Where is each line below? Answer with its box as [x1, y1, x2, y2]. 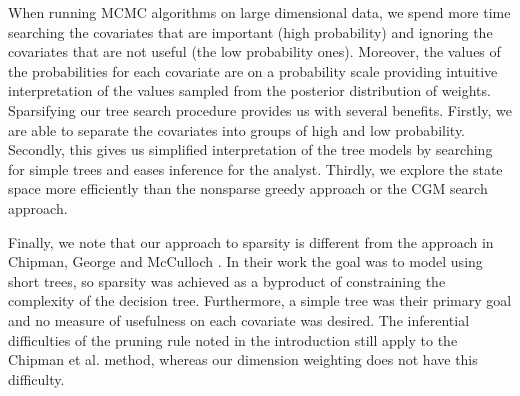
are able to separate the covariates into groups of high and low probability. [8, 119, 466, 140]
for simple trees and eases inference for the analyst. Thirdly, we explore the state [8, 158, 503, 179]
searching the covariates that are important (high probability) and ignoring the [8, 21, 493, 42]
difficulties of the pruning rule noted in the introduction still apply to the [8, 329, 458, 350]
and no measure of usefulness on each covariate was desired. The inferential [8, 309, 470, 330]
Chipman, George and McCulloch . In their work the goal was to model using [8, 251, 483, 272]
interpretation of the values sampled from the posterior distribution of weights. [8, 80, 491, 101]
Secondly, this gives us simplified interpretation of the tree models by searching [8, 139, 493, 160]
